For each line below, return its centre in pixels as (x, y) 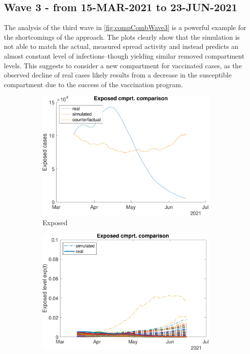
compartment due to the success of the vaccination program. (94, 84)
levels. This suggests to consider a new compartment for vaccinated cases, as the (123, 65)
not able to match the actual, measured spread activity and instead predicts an (121, 46)
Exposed (55, 222)
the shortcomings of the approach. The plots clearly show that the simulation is (122, 37)
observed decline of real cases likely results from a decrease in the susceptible (118, 75)
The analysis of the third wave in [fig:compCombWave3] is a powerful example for (125, 27)
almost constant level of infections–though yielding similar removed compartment (124, 55)
